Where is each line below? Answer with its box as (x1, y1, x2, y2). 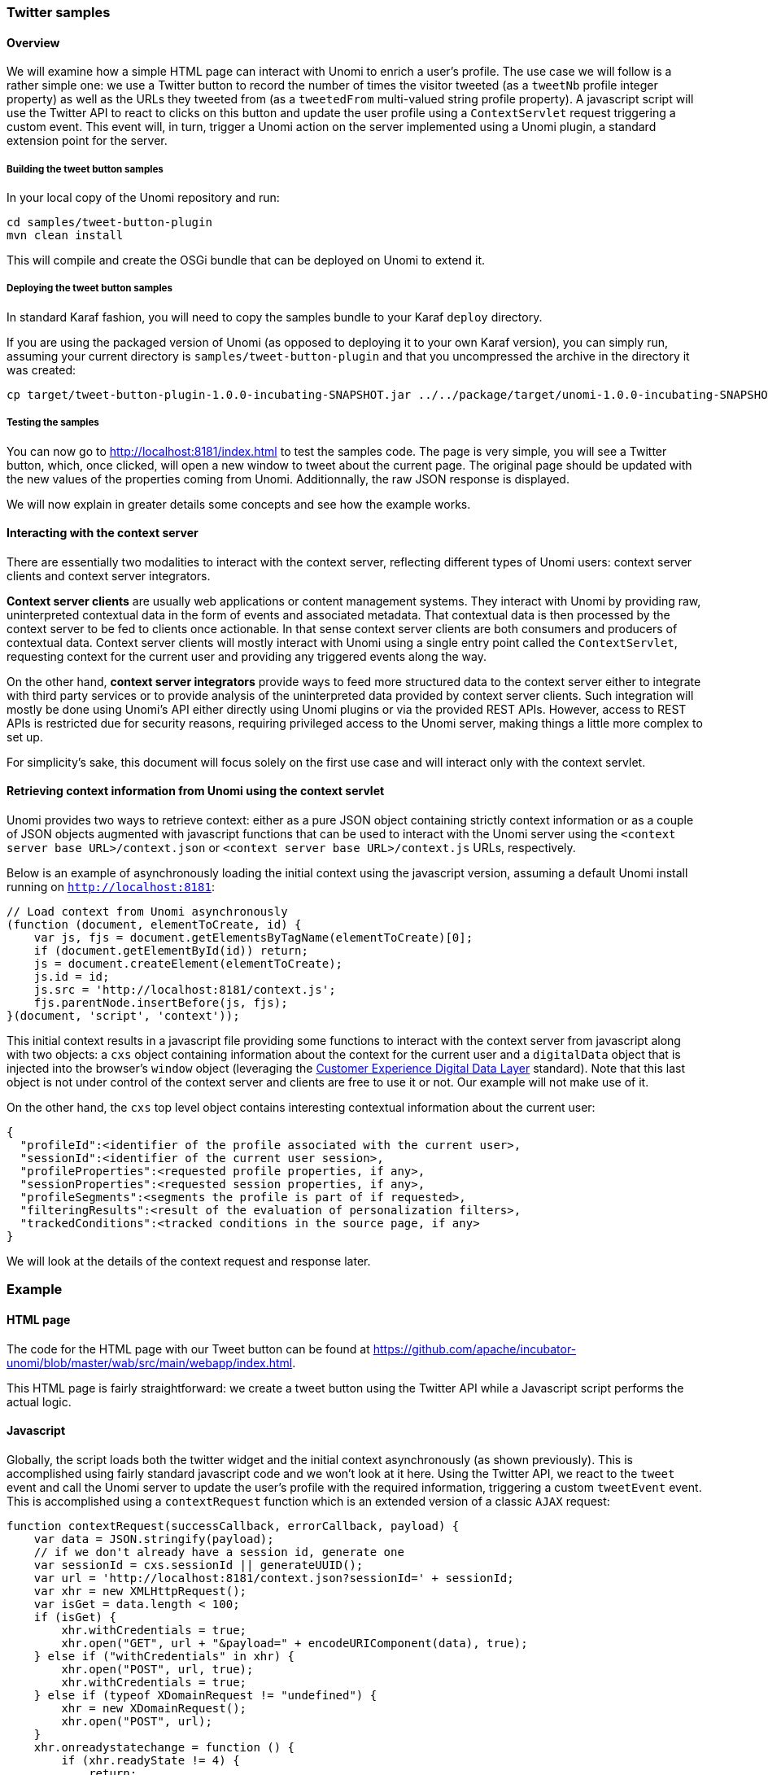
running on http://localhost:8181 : (7, 880, 215, 894)
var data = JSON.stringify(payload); (33, 1532, 274, 1545)
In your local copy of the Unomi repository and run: (7, 190, 280, 204)
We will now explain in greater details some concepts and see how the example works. (7, 496, 471, 511)
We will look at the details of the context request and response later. (7, 1254, 371, 1268)
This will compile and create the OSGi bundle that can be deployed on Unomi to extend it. (7, 253, 486, 267)
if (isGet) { (33, 1610, 116, 1624)
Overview (7, 35, 60, 50)
